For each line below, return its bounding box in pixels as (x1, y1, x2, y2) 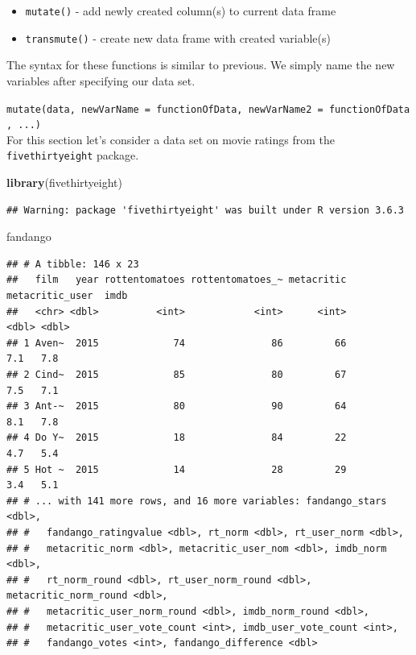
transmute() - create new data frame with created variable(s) (25, 29, 331, 46)
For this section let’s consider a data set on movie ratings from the (6, 131, 335, 147)
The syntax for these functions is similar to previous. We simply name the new (6, 56, 395, 73)
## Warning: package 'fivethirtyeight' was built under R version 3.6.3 (6, 204, 404, 216)
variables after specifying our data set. (6, 72, 196, 89)
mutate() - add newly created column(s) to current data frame (25, 2, 336, 19)
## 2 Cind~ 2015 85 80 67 (6, 369, 347, 380)
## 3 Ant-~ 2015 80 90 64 (6, 400, 347, 412)
